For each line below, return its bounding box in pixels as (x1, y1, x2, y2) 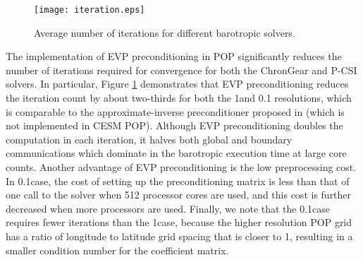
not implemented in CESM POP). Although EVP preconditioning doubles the (6, 118, 343, 133)
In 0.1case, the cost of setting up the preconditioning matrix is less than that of (6, 173, 350, 188)
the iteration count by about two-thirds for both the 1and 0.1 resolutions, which (6, 90, 352, 105)
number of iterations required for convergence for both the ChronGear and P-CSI (6, 62, 357, 77)
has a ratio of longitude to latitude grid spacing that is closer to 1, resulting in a (6, 228, 353, 243)
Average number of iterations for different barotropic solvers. (34, 25, 295, 40)
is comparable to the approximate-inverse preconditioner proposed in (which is (6, 104, 345, 119)
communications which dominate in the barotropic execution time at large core (6, 146, 347, 160)
